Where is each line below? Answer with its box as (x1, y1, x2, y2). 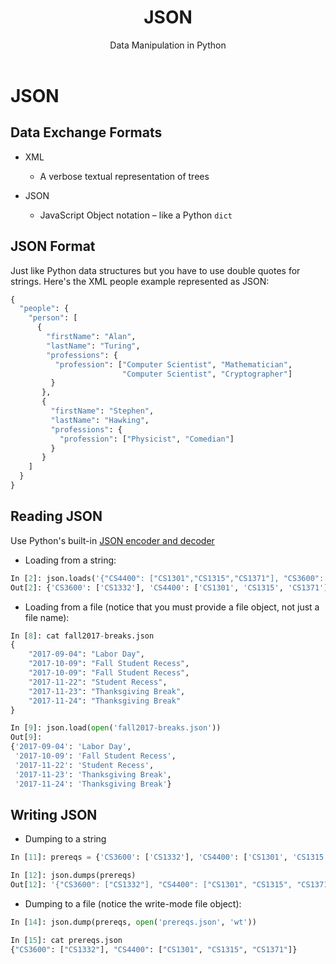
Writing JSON (10, 806, 98, 823)
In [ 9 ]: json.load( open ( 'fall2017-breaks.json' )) (10, 723, 222, 733)
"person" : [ (28, 313, 78, 323)
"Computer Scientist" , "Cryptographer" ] (121, 369, 293, 379)
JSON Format (10, 238, 96, 255)
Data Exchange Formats (10, 124, 163, 141)
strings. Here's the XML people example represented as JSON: (10, 275, 270, 287)
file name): (24, 611, 70, 623)
